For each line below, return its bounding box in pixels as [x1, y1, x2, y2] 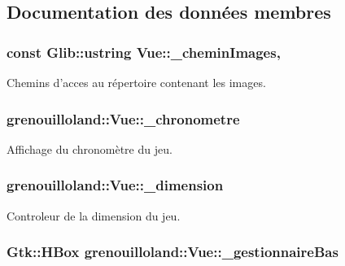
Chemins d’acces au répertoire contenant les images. [7, 74, 266, 90]
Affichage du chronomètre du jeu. [7, 140, 172, 157]
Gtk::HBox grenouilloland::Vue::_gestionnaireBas [7, 242, 338, 262]
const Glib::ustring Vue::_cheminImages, [7, 41, 281, 62]
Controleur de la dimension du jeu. [7, 207, 181, 224]
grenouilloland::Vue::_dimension [7, 175, 224, 195]
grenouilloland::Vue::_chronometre [7, 108, 240, 129]
